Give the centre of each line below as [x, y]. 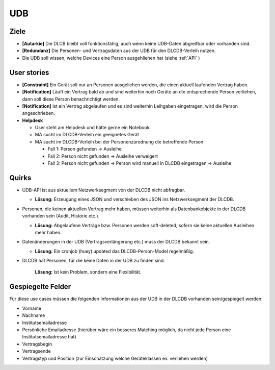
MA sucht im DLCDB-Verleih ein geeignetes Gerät [87, 135]
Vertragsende [36, 351]
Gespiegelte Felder [40, 287]
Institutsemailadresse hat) [49, 337]
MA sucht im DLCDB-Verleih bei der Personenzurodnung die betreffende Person [119, 142]
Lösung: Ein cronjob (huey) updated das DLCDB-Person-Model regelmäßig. [115, 251]
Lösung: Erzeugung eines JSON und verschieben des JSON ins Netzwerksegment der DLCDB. [134, 200]
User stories [29, 72]
